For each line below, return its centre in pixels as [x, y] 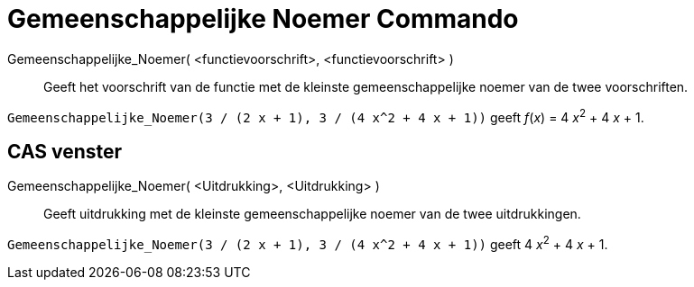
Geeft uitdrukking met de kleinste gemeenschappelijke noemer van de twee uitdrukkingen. [312, 214]
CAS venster [65, 151]
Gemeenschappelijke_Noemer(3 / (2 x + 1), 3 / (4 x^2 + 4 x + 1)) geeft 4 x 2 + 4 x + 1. [308, 243]
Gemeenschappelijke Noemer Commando [263, 19]
